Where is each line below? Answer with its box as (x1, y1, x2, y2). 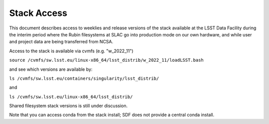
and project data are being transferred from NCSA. (9, 39, 114, 45)
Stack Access (9, 7, 67, 18)
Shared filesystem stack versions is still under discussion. (9, 103, 128, 109)
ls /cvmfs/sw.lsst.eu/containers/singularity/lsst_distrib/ (9, 75, 159, 81)
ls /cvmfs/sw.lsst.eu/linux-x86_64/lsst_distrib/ (9, 94, 133, 100)
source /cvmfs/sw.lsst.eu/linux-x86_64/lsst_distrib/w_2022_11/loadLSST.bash (9, 57, 204, 63)
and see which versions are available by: (9, 66, 93, 72)
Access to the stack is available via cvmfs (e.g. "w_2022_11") (9, 48, 134, 54)
